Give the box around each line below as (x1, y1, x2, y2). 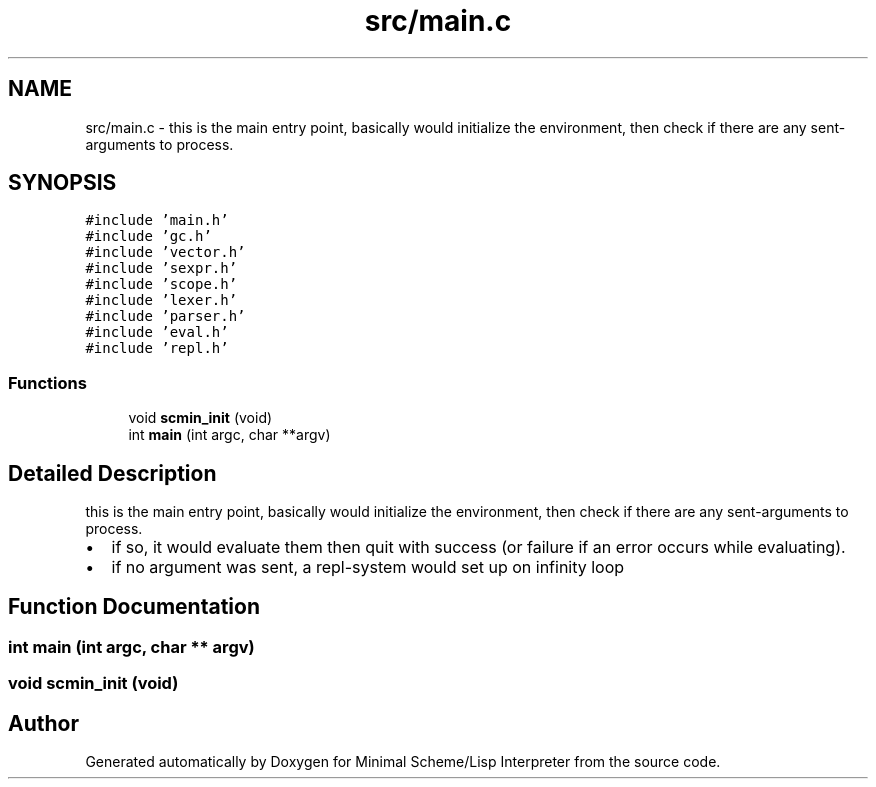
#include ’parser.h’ (85, 308, 246, 325)
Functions (8, 372, 87, 393)
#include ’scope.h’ (85, 276, 238, 293)
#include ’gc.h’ (85, 228, 212, 245)
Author (8, 710, 79, 736)
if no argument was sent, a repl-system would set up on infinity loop (111, 557, 625, 578)
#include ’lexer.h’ (85, 292, 238, 309)
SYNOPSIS (8, 170, 117, 196)
